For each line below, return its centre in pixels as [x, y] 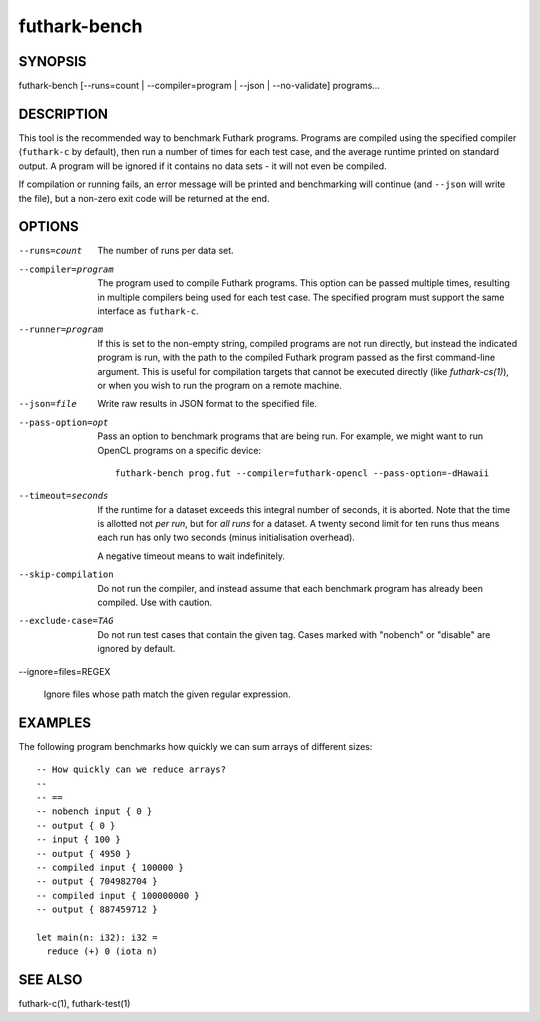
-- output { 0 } [76, 825]
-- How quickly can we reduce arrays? [131, 769]
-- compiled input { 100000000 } [118, 895]
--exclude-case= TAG [66, 621]
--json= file [47, 404]
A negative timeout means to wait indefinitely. [191, 556]
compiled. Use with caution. [155, 602]
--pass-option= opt [63, 422]
